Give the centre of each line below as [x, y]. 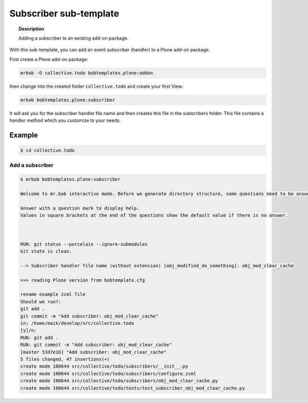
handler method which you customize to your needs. [65, 120]
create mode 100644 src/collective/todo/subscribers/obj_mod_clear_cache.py [119, 381]
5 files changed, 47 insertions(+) [65, 359]
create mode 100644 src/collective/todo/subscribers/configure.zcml [108, 373]
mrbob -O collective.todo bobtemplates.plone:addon [87, 73]
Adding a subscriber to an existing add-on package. [73, 38]
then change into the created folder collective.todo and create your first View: [96, 86]
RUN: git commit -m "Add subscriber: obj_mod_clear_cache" [96, 345]
